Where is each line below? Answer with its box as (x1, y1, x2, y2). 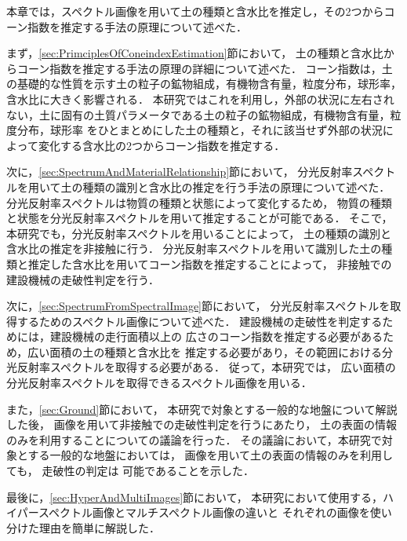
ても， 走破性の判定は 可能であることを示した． (6, 462, 254, 479)
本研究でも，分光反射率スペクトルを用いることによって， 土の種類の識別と (6, 225, 392, 241)
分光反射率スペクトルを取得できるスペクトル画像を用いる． (6, 375, 312, 391)
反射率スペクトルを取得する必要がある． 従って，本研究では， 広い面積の (16, 359, 396, 375)
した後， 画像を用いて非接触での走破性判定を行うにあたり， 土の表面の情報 (6, 416, 397, 433)
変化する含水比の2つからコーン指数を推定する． (38, 137, 285, 153)
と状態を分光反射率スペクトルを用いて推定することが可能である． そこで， (6, 210, 393, 226)
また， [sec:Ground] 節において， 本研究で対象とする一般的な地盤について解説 (6, 400, 398, 417)
